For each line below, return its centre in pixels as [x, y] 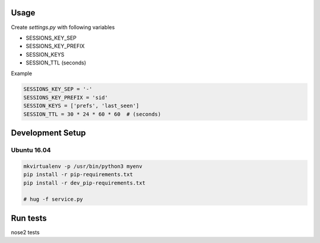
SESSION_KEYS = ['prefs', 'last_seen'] [81, 106]
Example [22, 73]
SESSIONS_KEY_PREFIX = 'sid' [66, 97]
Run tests [29, 218]
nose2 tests [25, 232]
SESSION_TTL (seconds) [56, 63]
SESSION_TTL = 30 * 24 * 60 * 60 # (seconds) [92, 114]
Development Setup [48, 133]
